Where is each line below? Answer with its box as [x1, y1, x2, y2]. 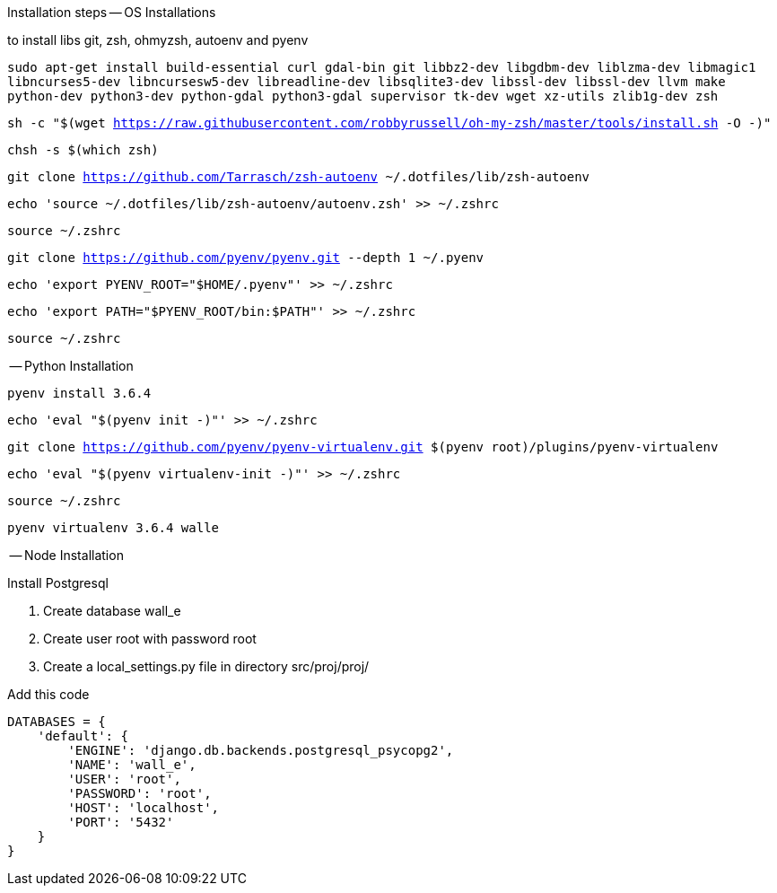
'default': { [37, 729, 128, 743]
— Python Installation [9, 358, 134, 373]
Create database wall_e [43, 603, 181, 618]
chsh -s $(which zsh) [7, 143, 159, 157]
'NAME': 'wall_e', [67, 757, 196, 772]
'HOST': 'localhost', [67, 801, 220, 815]
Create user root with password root [43, 631, 257, 646]
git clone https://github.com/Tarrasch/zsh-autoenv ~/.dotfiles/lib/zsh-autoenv [7, 170, 590, 184]
